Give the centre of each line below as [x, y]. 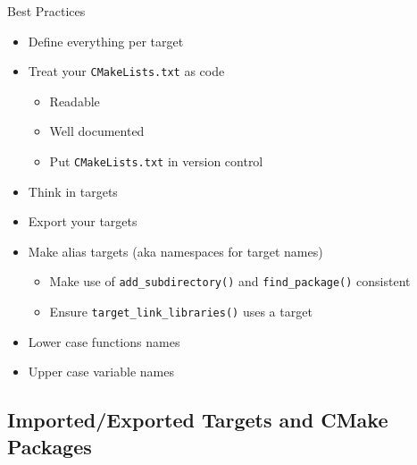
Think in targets [73, 191]
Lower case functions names [104, 341]
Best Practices [46, 11]
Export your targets [83, 221]
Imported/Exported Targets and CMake [198, 420]
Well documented [97, 131]
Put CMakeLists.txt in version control [156, 161]
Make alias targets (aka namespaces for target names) [175, 251]
